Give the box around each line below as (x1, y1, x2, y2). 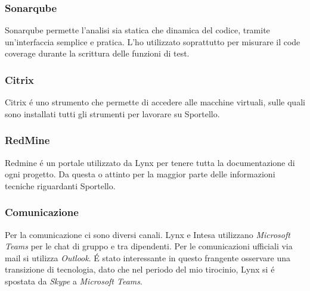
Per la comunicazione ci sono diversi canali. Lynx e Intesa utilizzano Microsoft (5, 228, 290, 240)
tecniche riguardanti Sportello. (5, 179, 116, 192)
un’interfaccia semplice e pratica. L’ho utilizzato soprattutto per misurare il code (5, 35, 300, 48)
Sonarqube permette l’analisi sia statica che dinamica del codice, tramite (5, 24, 270, 36)
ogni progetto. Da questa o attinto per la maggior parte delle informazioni (5, 168, 275, 180)
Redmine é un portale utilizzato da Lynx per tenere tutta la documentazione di (5, 156, 295, 168)
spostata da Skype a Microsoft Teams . (5, 275, 142, 287)
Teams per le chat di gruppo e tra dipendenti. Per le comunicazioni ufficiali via (5, 240, 293, 252)
